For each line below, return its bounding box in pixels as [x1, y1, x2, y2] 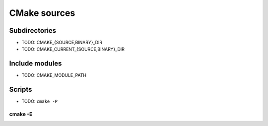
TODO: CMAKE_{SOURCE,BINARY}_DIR [21, 40, 103, 46]
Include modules [9, 60, 62, 68]
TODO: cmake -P [21, 98, 58, 104]
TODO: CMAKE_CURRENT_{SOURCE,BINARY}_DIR [21, 46, 125, 52]
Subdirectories [9, 26, 57, 35]
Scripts [9, 85, 32, 94]
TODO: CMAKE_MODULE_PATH [21, 72, 87, 78]
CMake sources [9, 7, 75, 18]
